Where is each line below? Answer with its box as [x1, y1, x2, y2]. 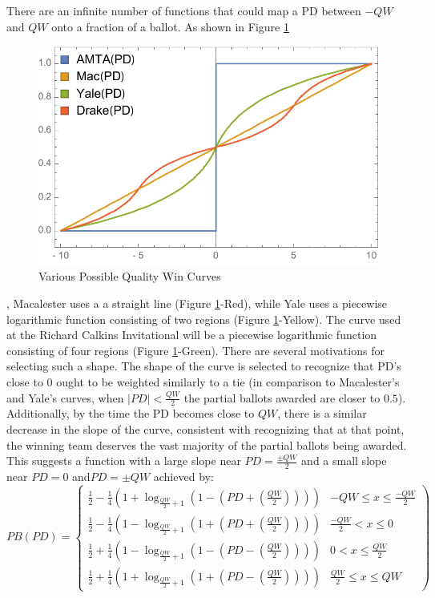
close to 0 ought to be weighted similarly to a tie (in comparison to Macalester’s [6, 373, 400, 390]
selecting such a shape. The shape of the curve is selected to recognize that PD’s [6, 358, 401, 374]
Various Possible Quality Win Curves [38, 268, 221, 285]
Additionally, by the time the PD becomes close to [6, 405, 255, 422]
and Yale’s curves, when [6, 389, 124, 406]
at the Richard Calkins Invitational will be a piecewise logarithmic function [6, 326, 377, 343]
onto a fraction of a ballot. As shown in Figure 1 [51, 18, 289, 34]
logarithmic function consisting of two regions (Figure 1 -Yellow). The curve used [6, 310, 401, 327]
